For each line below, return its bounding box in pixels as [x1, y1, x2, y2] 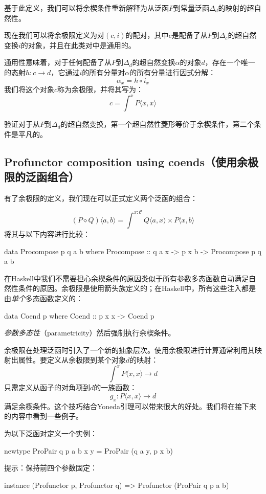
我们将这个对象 [4, 84, 54, 95]
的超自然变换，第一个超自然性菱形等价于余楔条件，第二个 [60, 119, 254, 129]
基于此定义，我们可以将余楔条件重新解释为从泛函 [4, 3, 169, 13]
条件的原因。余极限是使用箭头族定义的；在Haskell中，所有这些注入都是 [18, 283, 256, 294]
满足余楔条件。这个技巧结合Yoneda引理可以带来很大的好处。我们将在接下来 [4, 400, 257, 411]
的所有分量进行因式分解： [129, 66, 216, 77]
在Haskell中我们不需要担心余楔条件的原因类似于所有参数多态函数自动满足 [4, 273, 249, 283]
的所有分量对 [82, 66, 125, 77]
